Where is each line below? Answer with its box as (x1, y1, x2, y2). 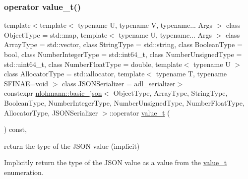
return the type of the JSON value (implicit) (4, 140, 140, 151)
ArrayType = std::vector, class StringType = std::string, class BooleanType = (4, 39, 243, 50)
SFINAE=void (4, 78, 49, 88)
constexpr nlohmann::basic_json (4, 88, 102, 98)
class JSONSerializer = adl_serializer (62, 78, 176, 88)
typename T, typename (156, 68, 227, 79)
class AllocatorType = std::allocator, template (4, 68, 145, 79)
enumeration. (4, 167, 44, 177)
